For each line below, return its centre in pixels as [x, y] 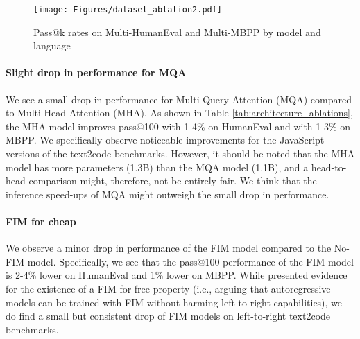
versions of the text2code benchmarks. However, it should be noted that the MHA [180, 154]
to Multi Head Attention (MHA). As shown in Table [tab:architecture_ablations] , [179, 113]
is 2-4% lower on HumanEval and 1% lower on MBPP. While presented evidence [177, 275]
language [52, 45]
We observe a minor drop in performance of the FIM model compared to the [169, 248]
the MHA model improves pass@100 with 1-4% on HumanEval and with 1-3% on [178, 126]
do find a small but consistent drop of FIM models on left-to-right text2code [168, 316]
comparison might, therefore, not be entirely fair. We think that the [173, 181]
